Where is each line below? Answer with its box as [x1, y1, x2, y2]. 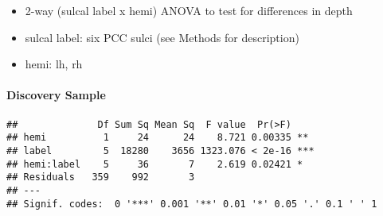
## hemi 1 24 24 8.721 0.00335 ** [6, 132, 309, 144]
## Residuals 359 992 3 [6, 172, 195, 183]
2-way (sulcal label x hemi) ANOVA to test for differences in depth [25, 2, 353, 18]
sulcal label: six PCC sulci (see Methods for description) [25, 29, 299, 45]
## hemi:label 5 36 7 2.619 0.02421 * [6, 158, 303, 170]
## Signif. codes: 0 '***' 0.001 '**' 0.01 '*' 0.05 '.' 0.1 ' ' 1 [6, 198, 377, 210]
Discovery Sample [6, 87, 106, 103]
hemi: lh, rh [25, 56, 83, 72]
